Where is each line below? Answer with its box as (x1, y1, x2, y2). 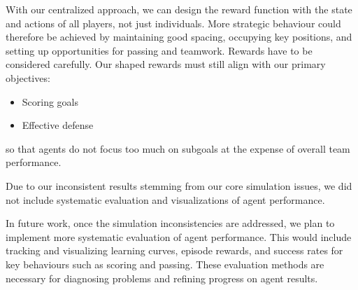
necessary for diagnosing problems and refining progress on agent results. (6, 270, 318, 285)
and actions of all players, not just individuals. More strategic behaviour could (6, 15, 341, 30)
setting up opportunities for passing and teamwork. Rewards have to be (6, 43, 313, 57)
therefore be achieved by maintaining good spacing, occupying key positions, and (6, 29, 352, 44)
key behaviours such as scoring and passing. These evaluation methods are (6, 256, 324, 271)
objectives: (6, 70, 50, 85)
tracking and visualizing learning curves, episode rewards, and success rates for (6, 243, 343, 258)
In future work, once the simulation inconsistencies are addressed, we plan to (6, 216, 335, 230)
